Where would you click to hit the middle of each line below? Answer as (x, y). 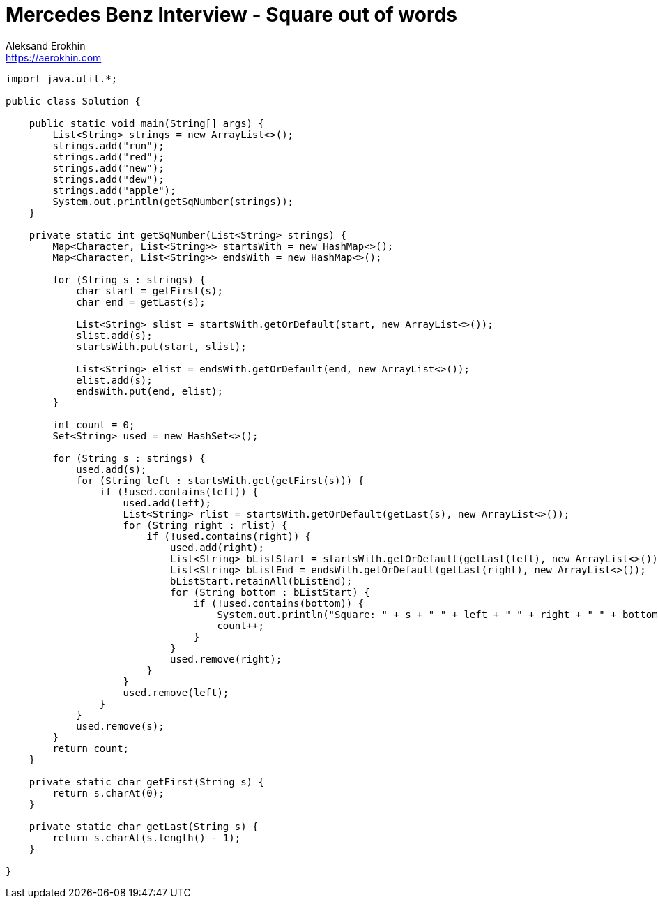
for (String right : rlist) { (205, 525)
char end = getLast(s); (141, 302)
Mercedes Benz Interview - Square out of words (231, 15)
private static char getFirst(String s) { (146, 782)
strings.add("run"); (108, 145)
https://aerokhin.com (54, 57)
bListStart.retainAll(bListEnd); (261, 581)
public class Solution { (73, 101)
